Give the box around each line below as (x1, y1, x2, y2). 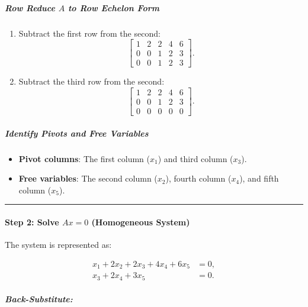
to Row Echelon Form (68, 1, 160, 14)
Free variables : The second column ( (18, 172, 158, 185)
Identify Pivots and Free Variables (5, 127, 149, 139)
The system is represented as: (5, 238, 112, 251)
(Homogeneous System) (91, 215, 190, 228)
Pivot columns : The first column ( (18, 152, 150, 164)
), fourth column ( (165, 172, 232, 185)
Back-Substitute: (5, 293, 73, 305)
